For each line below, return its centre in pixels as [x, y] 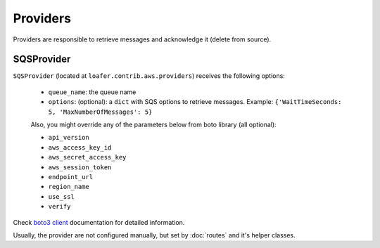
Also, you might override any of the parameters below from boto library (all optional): [154, 125]
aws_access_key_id [80, 147]
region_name [69, 187]
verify [59, 207]
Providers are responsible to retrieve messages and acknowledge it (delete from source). [142, 39]
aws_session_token [80, 167]
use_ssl [62, 196]
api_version [69, 138]
